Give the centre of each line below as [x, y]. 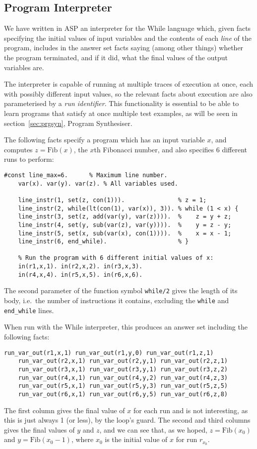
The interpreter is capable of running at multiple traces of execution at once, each [128, 84]
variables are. [24, 67]
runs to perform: [29, 159]
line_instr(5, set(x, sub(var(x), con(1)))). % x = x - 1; [125, 233]
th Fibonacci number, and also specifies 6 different [170, 149]
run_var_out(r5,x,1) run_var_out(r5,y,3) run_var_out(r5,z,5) [123, 386]
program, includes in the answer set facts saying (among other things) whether [124, 48]
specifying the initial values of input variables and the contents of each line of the [128, 38]
